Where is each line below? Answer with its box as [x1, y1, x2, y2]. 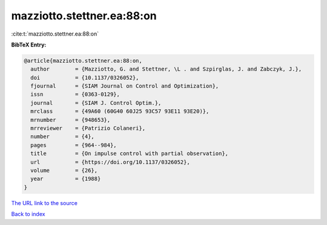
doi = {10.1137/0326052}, [30, 74, 139, 81]
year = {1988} [30, 176, 101, 182]
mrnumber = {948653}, [30, 116, 111, 123]
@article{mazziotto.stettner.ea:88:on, [24, 57, 142, 64]
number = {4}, [30, 133, 95, 140]
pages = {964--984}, [30, 142, 117, 148]
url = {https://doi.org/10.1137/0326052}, [30, 159, 190, 165]
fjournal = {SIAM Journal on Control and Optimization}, [30, 83, 219, 90]
